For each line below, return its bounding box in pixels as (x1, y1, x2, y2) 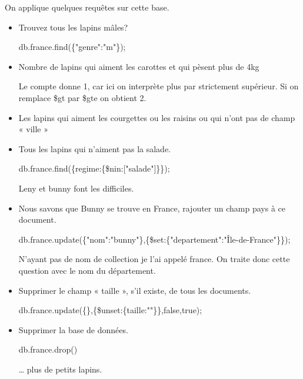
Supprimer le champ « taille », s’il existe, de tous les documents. (18, 284, 251, 296)
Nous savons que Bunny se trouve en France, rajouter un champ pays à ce (18, 202, 285, 214)
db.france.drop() (18, 343, 78, 355)
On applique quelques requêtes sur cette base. (5, 1, 169, 13)
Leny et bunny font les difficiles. (18, 182, 134, 194)
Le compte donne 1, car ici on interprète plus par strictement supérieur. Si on (18, 80, 299, 92)
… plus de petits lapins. (18, 363, 102, 375)
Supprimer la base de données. (18, 323, 128, 336)
